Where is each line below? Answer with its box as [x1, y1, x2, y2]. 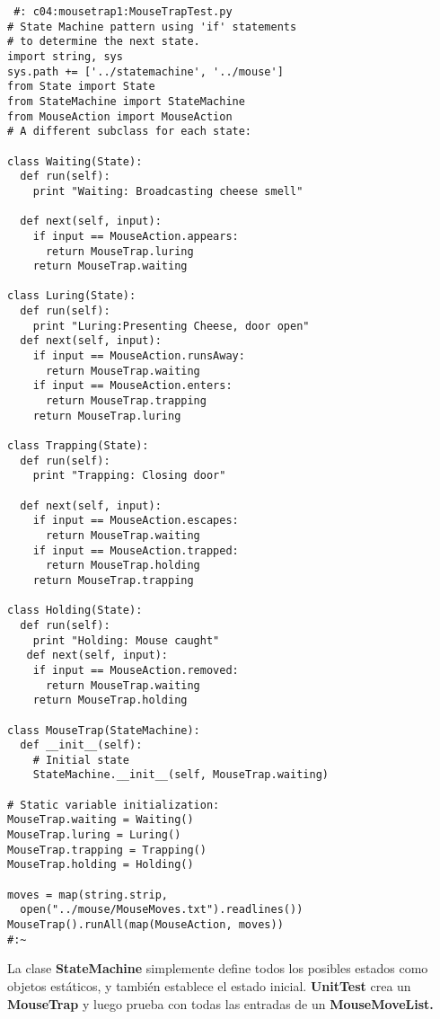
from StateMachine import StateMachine [7, 94, 245, 108]
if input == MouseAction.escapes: [32, 514, 239, 527]
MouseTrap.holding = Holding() [7, 858, 194, 872]
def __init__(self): [20, 739, 143, 752]
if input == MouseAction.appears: [32, 229, 239, 243]
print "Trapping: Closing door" [32, 469, 226, 483]
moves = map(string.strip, [7, 888, 168, 901]
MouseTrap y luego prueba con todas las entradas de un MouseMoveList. [7, 994, 434, 1013]
